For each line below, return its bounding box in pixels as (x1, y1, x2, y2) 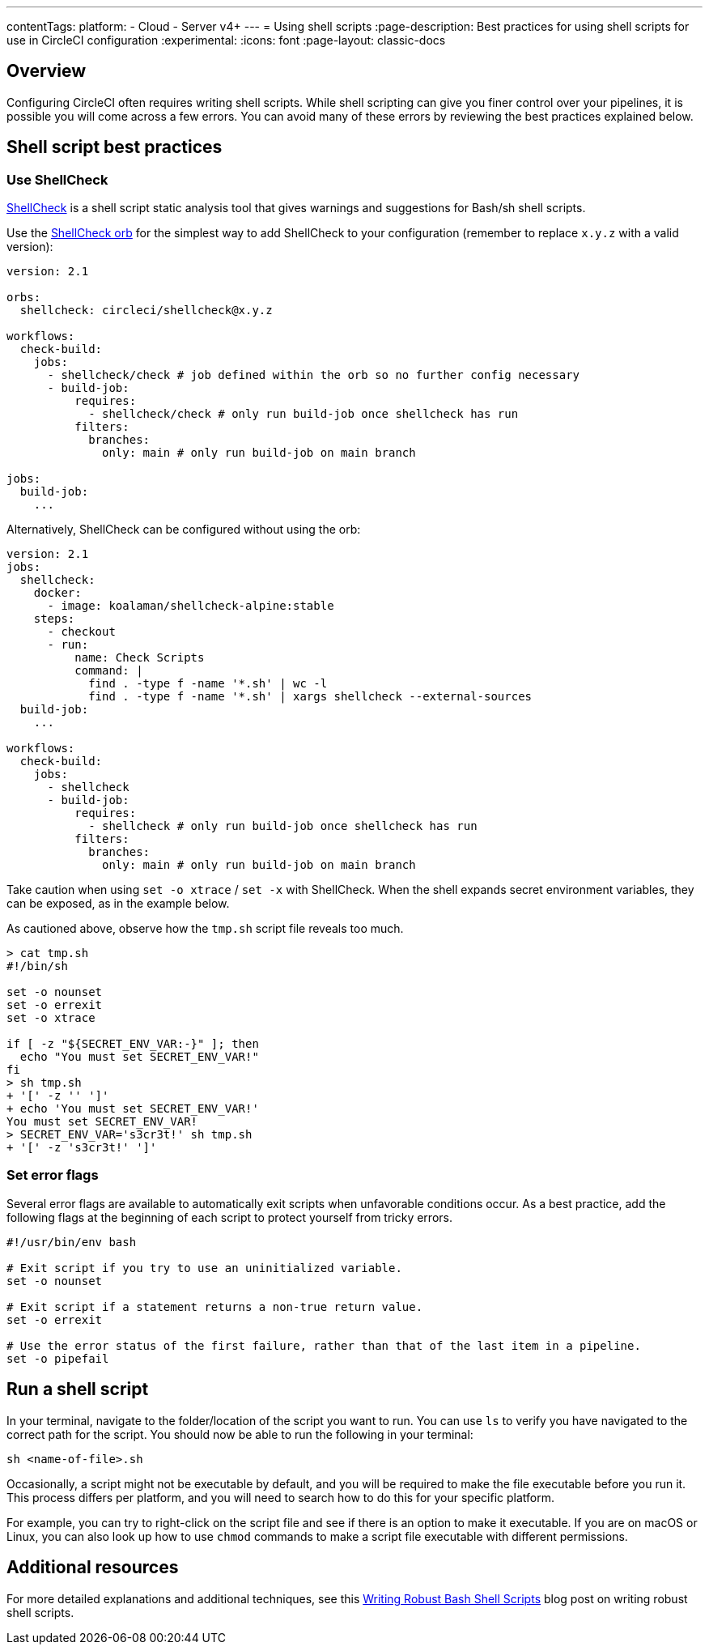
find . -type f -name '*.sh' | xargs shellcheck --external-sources (88, 690, 533, 704)
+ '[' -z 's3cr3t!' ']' (6, 1141, 157, 1155)
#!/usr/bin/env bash (6, 1235, 137, 1249)
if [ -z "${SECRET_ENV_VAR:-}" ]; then (6, 1037, 259, 1051)
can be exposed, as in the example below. (6, 896, 230, 911)
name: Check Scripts (74, 651, 205, 665)
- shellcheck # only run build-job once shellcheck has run (88, 819, 478, 833)
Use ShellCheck (6, 171, 108, 188)
